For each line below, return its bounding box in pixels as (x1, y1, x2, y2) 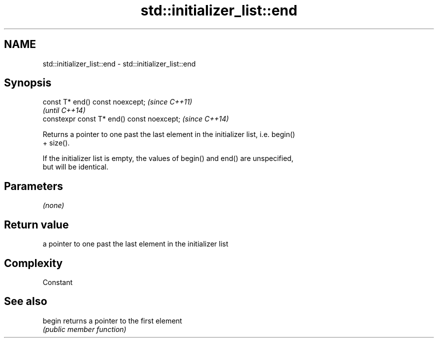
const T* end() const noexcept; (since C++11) (42, 97, 192, 106)
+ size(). (42, 138, 70, 147)
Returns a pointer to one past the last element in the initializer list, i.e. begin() (42, 130, 295, 139)
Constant (42, 277, 73, 286)
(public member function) (42, 324, 126, 333)
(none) (42, 201, 64, 210)
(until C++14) (42, 106, 85, 115)
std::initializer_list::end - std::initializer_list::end (42, 59, 196, 68)
